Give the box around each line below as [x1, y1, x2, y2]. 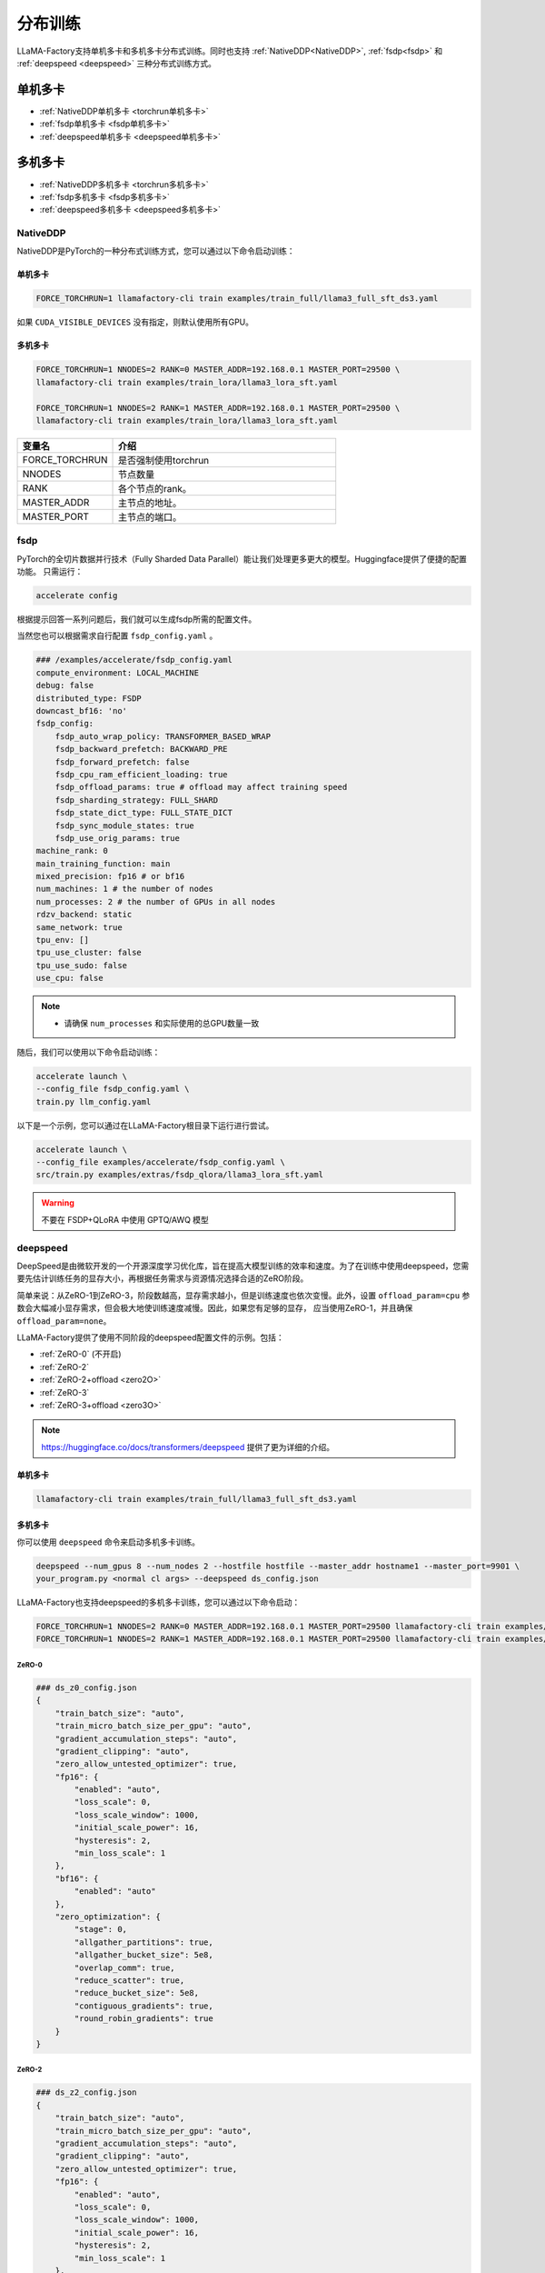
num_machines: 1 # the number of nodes [35, 884, 213, 895]
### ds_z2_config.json [35, 2088, 137, 2098]
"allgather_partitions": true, [74, 1937, 213, 1948]
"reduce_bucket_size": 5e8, [74, 1988, 200, 1998]
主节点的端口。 [118, 510, 183, 523]
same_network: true [35, 922, 123, 932]
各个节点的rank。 [118, 482, 193, 495]
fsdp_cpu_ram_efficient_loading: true [54, 769, 228, 779]
